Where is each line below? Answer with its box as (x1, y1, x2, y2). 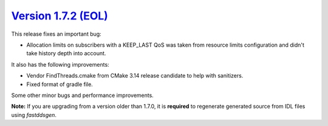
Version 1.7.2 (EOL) (11, 9, 109, 22)
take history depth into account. (26, 50, 106, 57)
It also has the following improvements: (11, 61, 109, 68)
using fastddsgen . (11, 111, 57, 118)
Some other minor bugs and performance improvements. (11, 91, 154, 99)
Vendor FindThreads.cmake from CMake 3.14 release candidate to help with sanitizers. (26, 72, 244, 79)
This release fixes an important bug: (11, 30, 101, 38)
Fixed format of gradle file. (26, 81, 94, 88)
